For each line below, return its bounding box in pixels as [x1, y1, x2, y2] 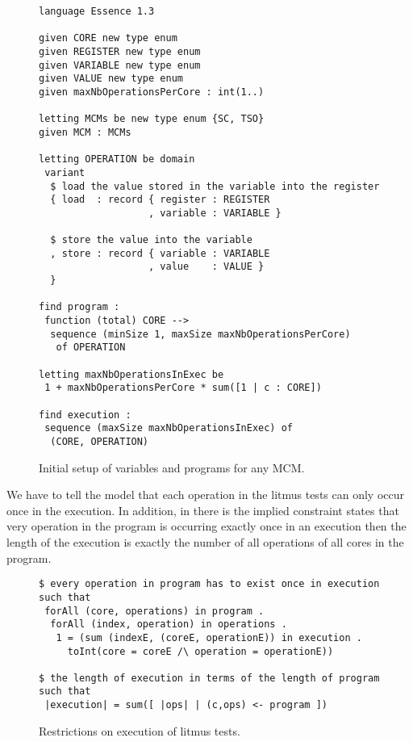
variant [44, 166, 86, 178]
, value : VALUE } [148, 261, 265, 273]
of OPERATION [56, 342, 126, 354]
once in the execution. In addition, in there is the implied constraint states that [6, 501, 399, 518]
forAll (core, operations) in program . [44, 605, 265, 617]
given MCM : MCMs [39, 126, 131, 138]
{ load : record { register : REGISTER [50, 194, 270, 206]
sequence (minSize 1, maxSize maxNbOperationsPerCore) [50, 328, 351, 340]
